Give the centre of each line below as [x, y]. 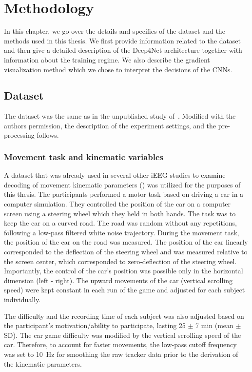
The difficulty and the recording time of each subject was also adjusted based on [124, 316]
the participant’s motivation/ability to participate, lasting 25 [95, 325]
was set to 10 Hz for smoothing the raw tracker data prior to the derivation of [121, 354]
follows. [48, 135]
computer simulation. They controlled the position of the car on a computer [117, 204]
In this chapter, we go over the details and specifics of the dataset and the [115, 31]
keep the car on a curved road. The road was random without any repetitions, [120, 223]
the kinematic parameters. [43, 363]
